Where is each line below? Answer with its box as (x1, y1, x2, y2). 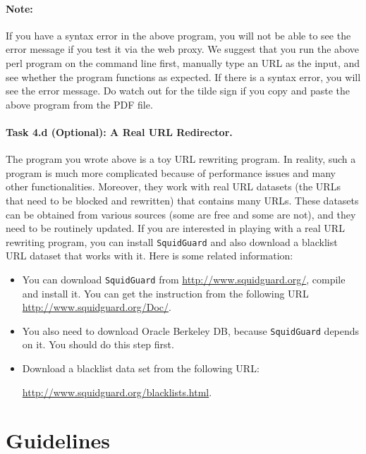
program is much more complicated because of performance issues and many (6, 165, 336, 180)
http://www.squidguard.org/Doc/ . (22, 300, 171, 314)
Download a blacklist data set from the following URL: (22, 361, 260, 376)
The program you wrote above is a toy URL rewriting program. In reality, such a (6, 152, 356, 166)
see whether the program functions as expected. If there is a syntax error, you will (6, 69, 361, 84)
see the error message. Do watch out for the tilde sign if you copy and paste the (6, 83, 350, 98)
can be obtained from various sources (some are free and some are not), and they (6, 207, 356, 221)
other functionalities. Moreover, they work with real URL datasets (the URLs (6, 179, 341, 194)
